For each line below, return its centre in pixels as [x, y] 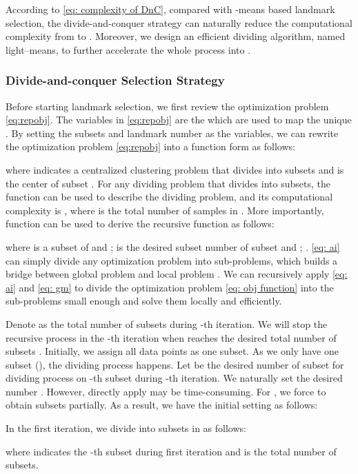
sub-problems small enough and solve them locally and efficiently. [144, 301]
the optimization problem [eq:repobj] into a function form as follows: [150, 146]
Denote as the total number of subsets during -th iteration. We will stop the [167, 323]
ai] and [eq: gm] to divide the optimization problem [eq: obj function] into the [170, 287]
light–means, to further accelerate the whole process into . [128, 49]
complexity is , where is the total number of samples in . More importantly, [165, 210]
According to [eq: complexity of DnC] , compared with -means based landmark [170, 9]
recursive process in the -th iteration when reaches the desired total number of [171, 337]
